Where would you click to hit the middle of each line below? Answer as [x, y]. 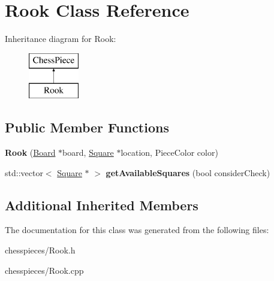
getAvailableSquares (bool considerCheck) [188, 172]
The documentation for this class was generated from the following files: [137, 230]
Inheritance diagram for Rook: [61, 39]
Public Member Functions [87, 127]
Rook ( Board [30, 152]
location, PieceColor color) [169, 152]
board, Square [88, 152]
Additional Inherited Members [102, 205]
